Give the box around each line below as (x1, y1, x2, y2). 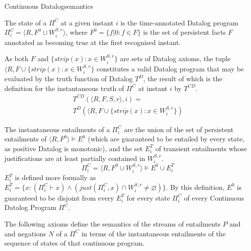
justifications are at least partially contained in (4, 153, 145, 163)
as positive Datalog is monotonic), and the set (4, 143, 143, 153)
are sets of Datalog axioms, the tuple (120, 53, 231, 64)
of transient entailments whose (155, 143, 247, 153)
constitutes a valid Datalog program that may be (97, 63, 244, 73)
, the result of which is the (143, 73, 223, 84)
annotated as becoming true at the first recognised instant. (4, 37, 181, 47)
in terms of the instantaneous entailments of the (81, 228, 226, 238)
